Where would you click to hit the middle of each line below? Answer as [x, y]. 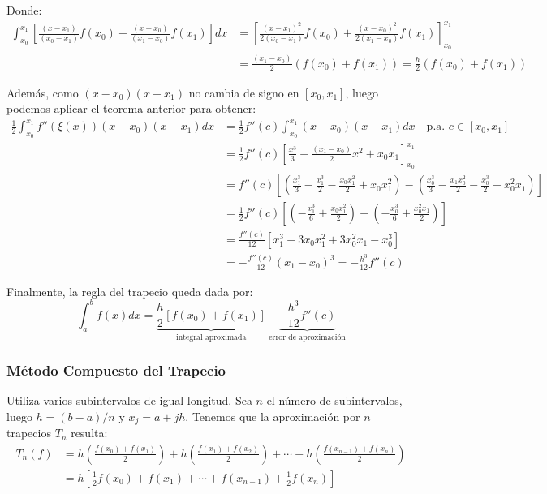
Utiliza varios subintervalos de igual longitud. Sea [129, 400]
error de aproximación [307, 338]
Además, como [43, 92]
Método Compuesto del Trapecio [116, 369]
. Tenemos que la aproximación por [273, 416]
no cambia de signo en [244, 92]
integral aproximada [211, 338]
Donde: [24, 10]
